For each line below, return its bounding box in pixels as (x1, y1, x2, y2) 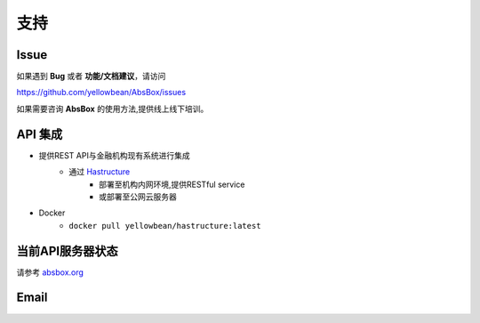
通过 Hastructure (68, 166, 131, 177)
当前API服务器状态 (16, 243, 119, 258)
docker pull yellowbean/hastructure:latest (68, 221, 261, 230)
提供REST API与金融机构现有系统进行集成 (38, 149, 190, 160)
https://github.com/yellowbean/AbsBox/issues (16, 87, 187, 98)
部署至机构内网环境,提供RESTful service (99, 179, 245, 190)
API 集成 (16, 126, 63, 141)
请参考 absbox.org (16, 267, 84, 278)
